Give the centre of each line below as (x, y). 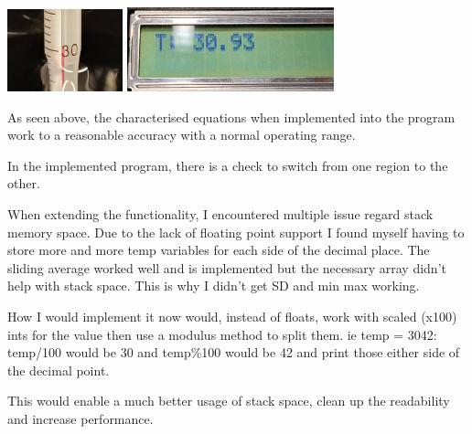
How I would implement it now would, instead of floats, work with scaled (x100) (232, 316)
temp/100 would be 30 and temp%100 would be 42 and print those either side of (234, 352)
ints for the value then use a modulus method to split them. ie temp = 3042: (222, 334)
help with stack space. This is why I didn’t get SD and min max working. (214, 286)
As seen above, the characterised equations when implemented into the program (231, 116)
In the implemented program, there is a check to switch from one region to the (228, 165)
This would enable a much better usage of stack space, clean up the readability (229, 401)
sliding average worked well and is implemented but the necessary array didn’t (227, 267)
